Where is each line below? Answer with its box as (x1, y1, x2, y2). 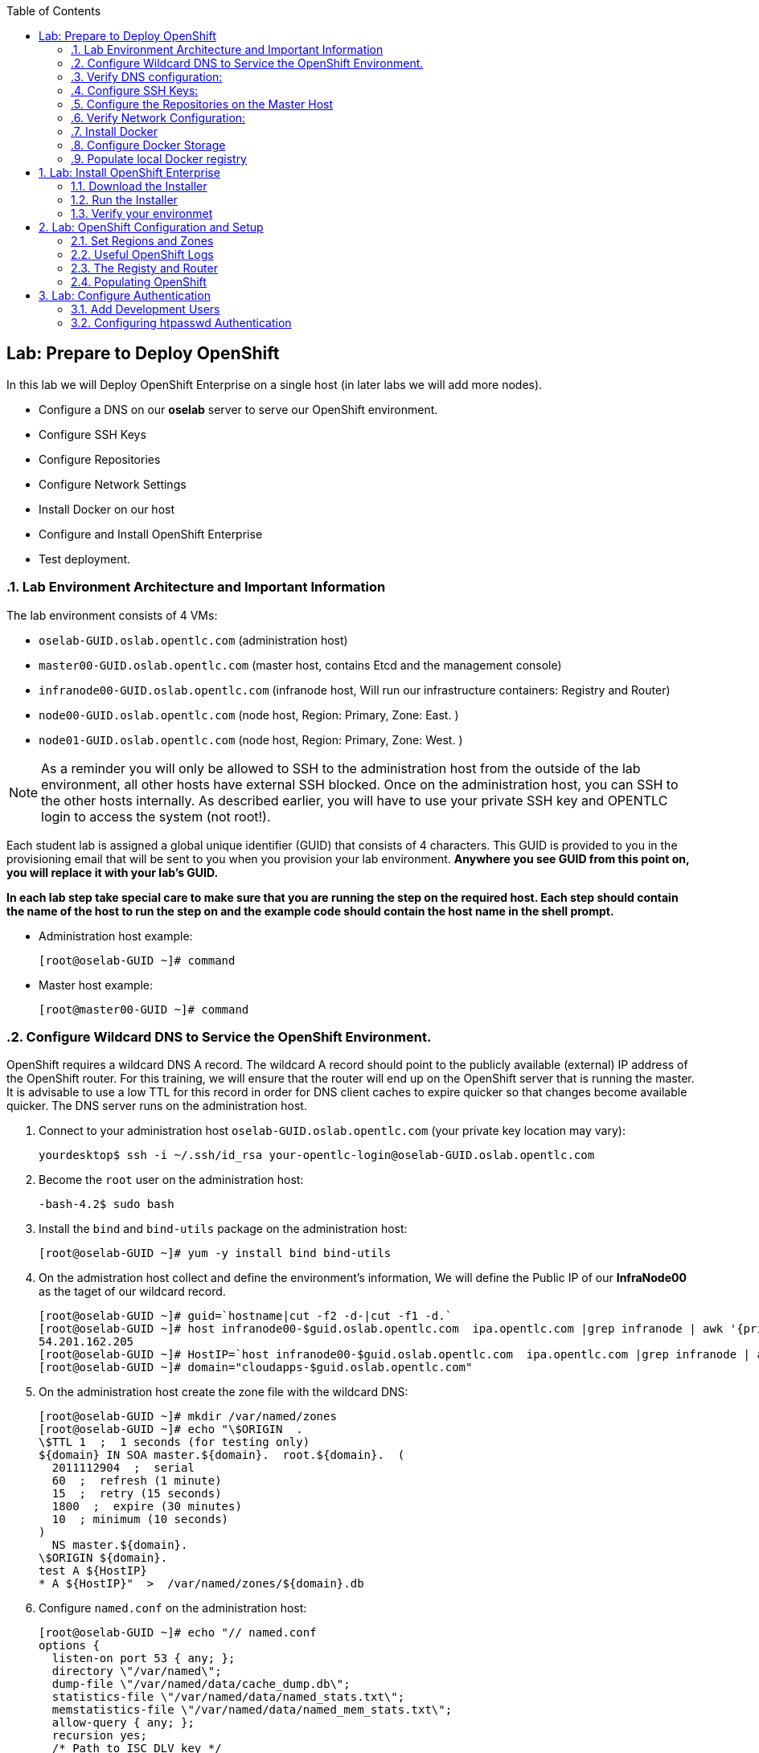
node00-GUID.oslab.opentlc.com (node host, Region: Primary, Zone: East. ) (39, 707, 459, 722)
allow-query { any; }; (51, 1716, 195, 1730)
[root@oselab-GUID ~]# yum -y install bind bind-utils (39, 1247, 392, 1260)
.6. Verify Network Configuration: (71, 111, 246, 125)
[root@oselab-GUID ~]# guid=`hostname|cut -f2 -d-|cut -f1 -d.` (39, 1309, 453, 1323)
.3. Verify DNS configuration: (71, 70, 223, 84)
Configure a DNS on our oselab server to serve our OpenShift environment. (39, 402, 438, 416)
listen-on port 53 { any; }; (51, 1652, 236, 1665)
